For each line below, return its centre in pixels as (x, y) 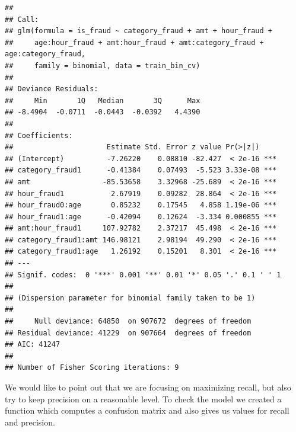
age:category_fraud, (45, 54)
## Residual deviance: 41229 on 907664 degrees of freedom (128, 333)
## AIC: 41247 (33, 345)
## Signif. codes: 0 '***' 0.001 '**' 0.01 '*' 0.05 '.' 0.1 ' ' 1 (143, 275)
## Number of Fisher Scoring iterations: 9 (92, 368)
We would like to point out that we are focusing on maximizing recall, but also (148, 387)
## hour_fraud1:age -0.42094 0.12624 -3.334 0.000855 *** (141, 217)
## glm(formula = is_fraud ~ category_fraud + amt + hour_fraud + (139, 31)
